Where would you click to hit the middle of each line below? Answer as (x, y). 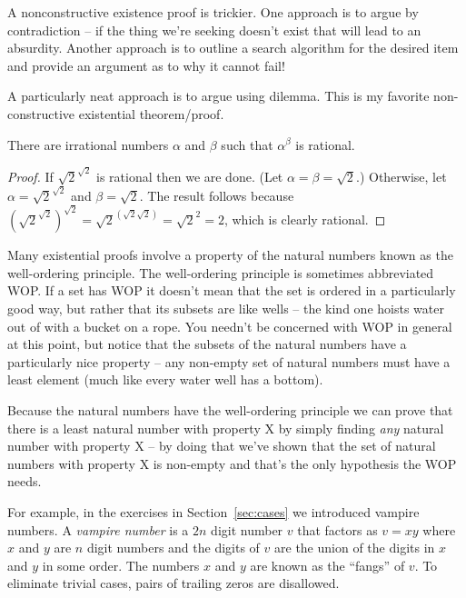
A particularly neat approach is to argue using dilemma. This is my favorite (218, 96)
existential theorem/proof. (151, 113)
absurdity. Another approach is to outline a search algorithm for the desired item (233, 48)
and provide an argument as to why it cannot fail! (146, 65)
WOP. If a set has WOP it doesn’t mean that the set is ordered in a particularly (232, 290)
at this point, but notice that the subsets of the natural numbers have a (207, 344)
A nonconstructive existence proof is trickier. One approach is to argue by (213, 12)
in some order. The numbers (121, 565)
